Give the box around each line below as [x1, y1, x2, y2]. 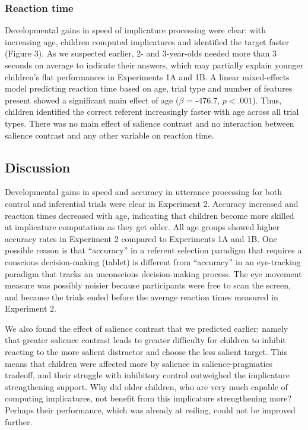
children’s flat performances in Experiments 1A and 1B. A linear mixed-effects [5, 70, 290, 83]
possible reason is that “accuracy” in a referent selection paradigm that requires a [5, 244, 302, 256]
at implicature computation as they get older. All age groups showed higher [5, 221, 280, 233]
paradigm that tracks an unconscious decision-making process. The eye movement [5, 267, 302, 280]
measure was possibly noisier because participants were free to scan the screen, [5, 279, 291, 291]
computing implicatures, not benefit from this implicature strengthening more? [5, 392, 292, 404]
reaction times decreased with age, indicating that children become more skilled [5, 209, 294, 221]
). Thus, [252, 93, 282, 106]
